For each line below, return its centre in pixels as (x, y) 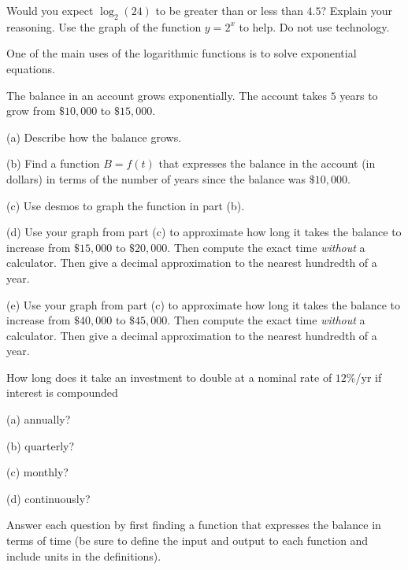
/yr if (369, 377)
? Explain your (356, 10)
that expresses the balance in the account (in (267, 163)
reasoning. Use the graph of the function (104, 26)
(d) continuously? (48, 498)
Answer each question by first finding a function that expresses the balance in (194, 525)
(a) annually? (39, 419)
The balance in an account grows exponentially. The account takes (167, 95)
